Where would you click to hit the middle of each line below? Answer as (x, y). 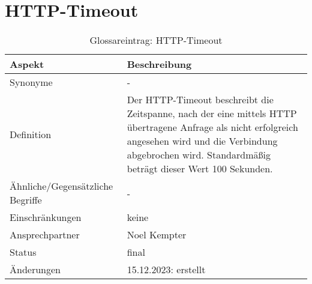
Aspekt (27, 64)
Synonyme (31, 82)
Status (23, 252)
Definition (31, 134)
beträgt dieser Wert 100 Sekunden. (200, 169)
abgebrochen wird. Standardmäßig (199, 155)
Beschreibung (159, 64)
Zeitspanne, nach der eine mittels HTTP (212, 113)
